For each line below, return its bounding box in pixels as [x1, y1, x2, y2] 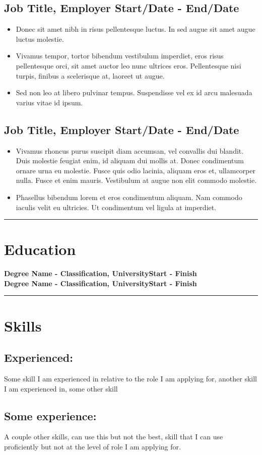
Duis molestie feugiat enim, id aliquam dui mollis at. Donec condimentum [16, 155, 244, 166]
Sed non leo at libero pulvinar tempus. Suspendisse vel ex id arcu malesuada [16, 87, 252, 98]
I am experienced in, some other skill [4, 383, 118, 394]
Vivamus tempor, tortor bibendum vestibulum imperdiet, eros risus [16, 50, 224, 61]
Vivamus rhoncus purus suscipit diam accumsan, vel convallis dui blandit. [16, 145, 244, 156]
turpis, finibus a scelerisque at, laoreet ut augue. [16, 70, 165, 81]
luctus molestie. [16, 33, 64, 44]
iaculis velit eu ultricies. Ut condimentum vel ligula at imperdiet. [16, 202, 217, 212]
